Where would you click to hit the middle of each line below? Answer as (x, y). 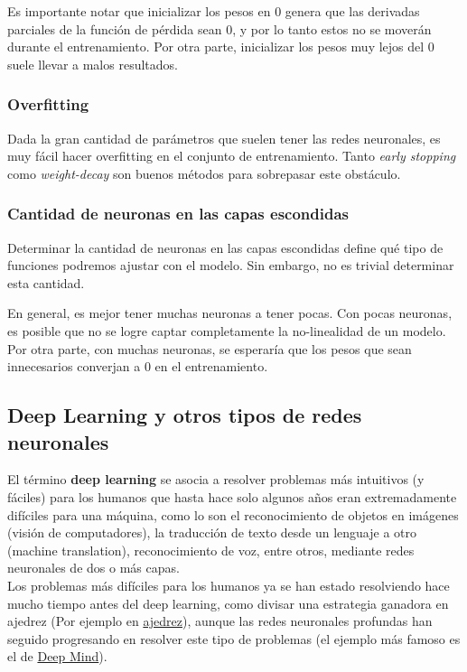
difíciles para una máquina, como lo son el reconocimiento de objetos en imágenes (233, 514)
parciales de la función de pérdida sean (115, 28)
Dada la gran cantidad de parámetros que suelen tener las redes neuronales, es (224, 138)
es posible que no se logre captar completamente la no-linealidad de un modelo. (227, 330)
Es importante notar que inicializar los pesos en (139, 11)
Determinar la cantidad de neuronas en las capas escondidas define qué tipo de (225, 247)
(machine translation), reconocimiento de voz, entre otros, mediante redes (211, 550)
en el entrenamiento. (211, 366)
